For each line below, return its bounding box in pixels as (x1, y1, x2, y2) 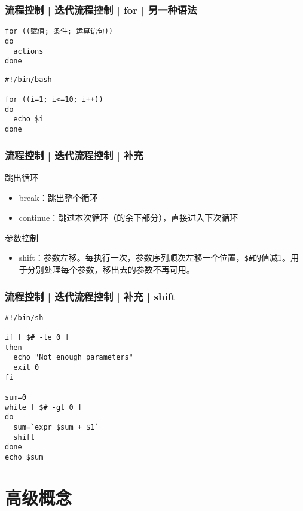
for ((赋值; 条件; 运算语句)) (5, 27, 114, 36)
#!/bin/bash (5, 75, 52, 84)
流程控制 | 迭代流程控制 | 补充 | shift (5, 288, 176, 303)
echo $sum (5, 453, 44, 462)
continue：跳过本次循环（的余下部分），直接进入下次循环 (19, 211, 238, 224)
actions (13, 47, 44, 56)
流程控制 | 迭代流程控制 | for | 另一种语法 (5, 2, 197, 17)
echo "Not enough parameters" (13, 353, 133, 362)
